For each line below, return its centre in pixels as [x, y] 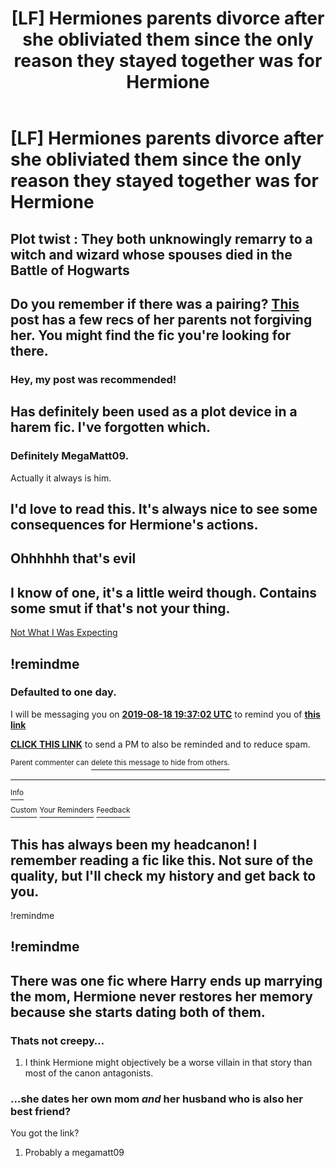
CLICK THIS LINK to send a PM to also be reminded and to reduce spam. [160, 744]
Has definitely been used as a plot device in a [154, 412]
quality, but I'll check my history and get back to [163, 875]
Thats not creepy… [57, 1040]
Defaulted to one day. [63, 692]
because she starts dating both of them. [138, 1012]
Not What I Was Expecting [64, 633]
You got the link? [45, 1133]
